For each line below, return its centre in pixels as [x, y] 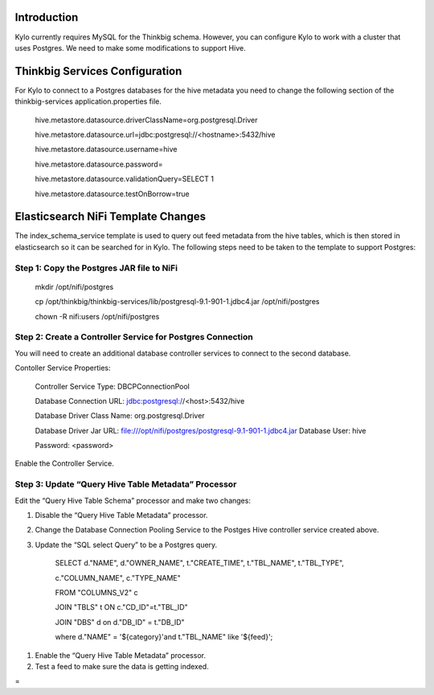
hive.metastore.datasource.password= [99, 164]
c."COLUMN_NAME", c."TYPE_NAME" [118, 578]
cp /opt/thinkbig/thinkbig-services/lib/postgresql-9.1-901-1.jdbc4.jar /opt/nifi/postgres [177, 302]
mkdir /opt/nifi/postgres [74, 286]
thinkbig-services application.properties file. [88, 101]
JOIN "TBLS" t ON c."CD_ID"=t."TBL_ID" [121, 607]
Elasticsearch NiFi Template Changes [111, 217]
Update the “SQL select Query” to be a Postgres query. [126, 545]
